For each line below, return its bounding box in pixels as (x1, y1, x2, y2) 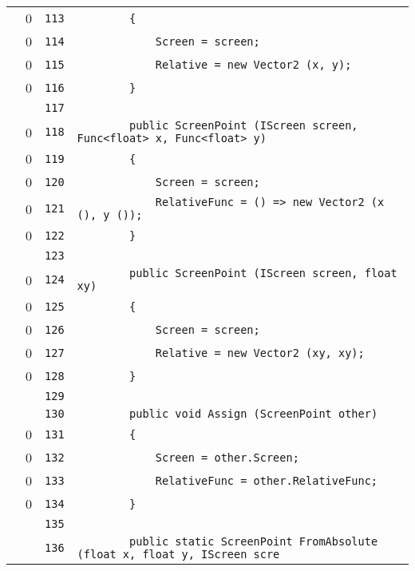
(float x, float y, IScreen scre (77, 548, 280, 561)
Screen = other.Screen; (155, 450, 299, 464)
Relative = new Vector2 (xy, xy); (155, 346, 365, 359)
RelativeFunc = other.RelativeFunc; (155, 474, 378, 487)
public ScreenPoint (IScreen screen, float (129, 267, 397, 280)
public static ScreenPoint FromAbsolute (129, 535, 378, 548)
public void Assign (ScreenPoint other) (129, 407, 378, 420)
